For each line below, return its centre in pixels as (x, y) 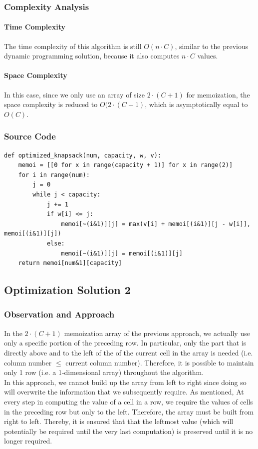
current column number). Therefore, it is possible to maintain (160, 362)
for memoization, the (218, 94)
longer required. (28, 441)
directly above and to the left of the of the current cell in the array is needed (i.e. (129, 352)
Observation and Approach (59, 314)
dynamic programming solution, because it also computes (92, 56)
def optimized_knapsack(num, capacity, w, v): (83, 155)
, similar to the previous (212, 46)
